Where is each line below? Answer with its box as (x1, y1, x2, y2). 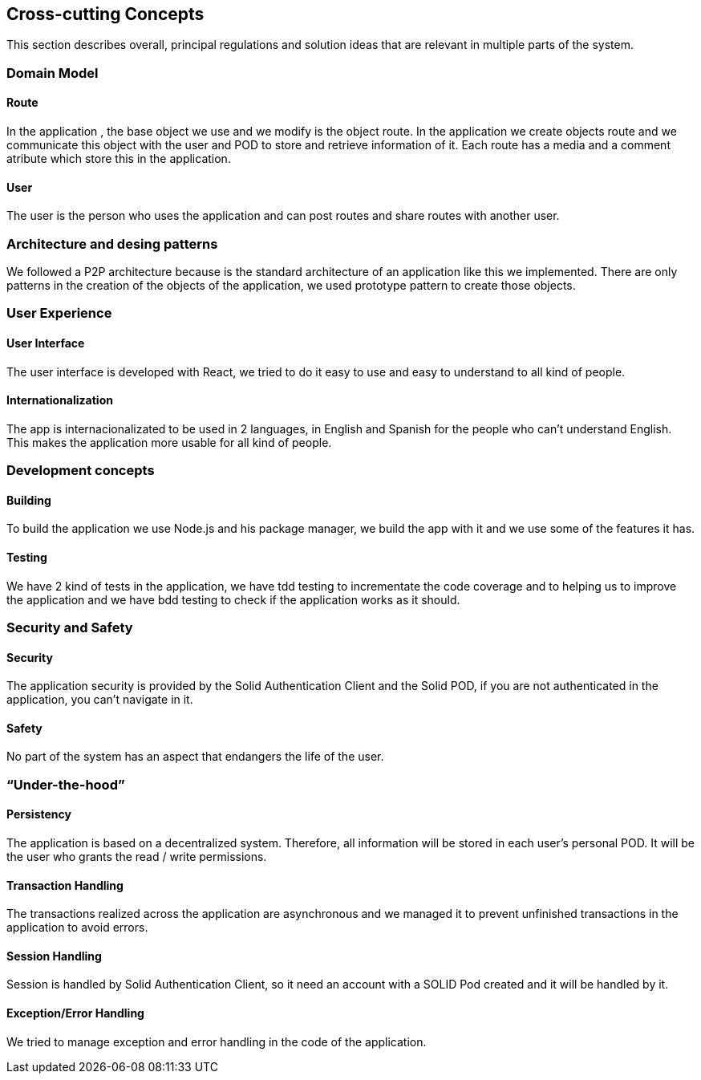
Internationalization (6, 393, 113, 408)
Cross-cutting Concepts (6, 4, 205, 24)
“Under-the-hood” (6, 776, 125, 793)
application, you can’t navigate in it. (6, 692, 193, 707)
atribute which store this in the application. (6, 152, 231, 166)
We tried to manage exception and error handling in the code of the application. (6, 1034, 427, 1049)
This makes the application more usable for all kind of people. (6, 435, 332, 449)
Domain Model (6, 64, 99, 81)
